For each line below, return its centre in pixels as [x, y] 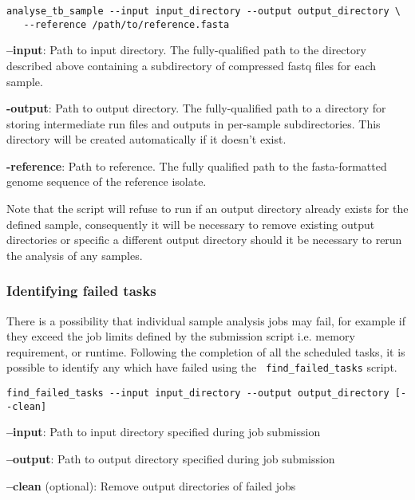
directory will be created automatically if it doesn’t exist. [146, 139]
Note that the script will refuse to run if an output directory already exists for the [207, 209]
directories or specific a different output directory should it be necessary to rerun [204, 240]
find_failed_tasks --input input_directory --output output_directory [198, 394]
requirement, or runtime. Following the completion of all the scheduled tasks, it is [206, 351]
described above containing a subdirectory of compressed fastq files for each [192, 65]
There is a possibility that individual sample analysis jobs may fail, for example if [206, 320]
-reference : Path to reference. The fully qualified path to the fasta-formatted [197, 165]
